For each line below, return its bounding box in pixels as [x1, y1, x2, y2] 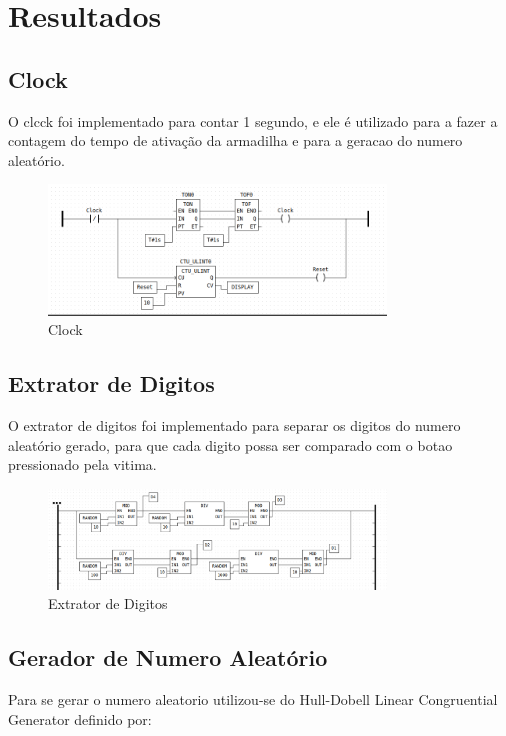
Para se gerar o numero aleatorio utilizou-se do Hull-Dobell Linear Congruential [8, 689, 498, 710]
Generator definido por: [8, 708, 152, 729]
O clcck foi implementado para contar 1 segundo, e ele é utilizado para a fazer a [8, 110, 498, 131]
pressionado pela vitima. [8, 454, 157, 475]
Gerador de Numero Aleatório [8, 642, 328, 673]
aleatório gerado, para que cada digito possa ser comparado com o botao [8, 434, 453, 455]
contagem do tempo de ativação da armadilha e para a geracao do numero [8, 130, 463, 151]
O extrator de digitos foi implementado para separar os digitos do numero [8, 415, 461, 436]
